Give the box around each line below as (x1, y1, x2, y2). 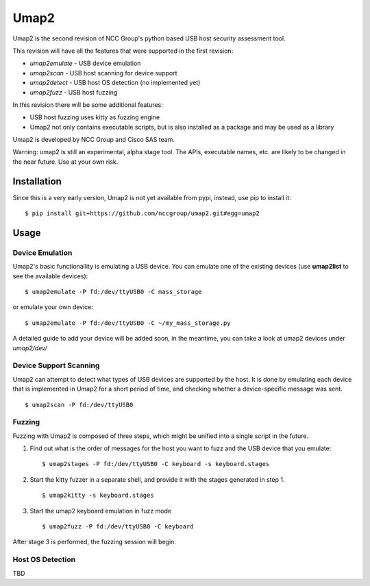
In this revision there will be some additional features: (12, 100, 164, 109)
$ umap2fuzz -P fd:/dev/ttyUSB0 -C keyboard (42, 523, 195, 530)
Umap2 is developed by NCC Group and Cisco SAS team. (12, 136, 175, 144)
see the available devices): (12, 271, 88, 280)
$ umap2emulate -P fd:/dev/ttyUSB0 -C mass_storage (25, 288, 202, 296)
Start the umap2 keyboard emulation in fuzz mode (29, 506, 171, 515)
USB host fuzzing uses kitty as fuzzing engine (29, 113, 160, 121)
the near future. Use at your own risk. (12, 158, 119, 166)
